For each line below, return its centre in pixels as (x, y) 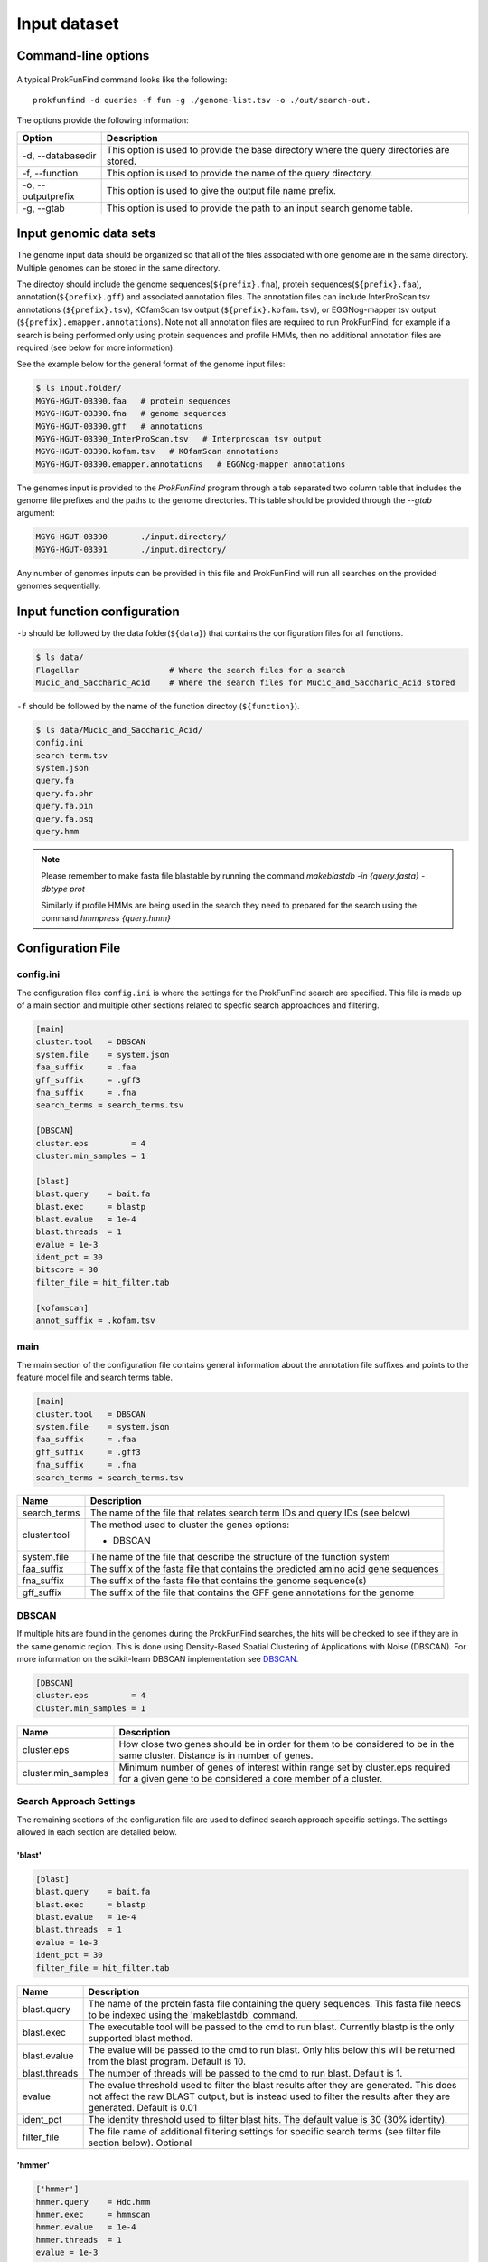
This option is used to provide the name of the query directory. (239, 173)
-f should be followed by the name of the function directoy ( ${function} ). (158, 706)
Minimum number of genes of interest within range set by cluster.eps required (285, 1767)
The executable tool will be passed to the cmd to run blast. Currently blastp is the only (271, 2027)
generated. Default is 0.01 (143, 2107)
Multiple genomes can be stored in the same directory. (118, 268)
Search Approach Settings (76, 1801)
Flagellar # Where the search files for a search (191, 670)
